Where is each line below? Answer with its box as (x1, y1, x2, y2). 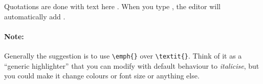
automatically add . (4, 11, 65, 21)
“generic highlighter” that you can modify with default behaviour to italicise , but (4, 60, 259, 71)
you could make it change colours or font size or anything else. (4, 70, 200, 81)
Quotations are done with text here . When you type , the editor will (4, 1, 221, 11)
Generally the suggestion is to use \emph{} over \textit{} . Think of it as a (4, 50, 242, 61)
